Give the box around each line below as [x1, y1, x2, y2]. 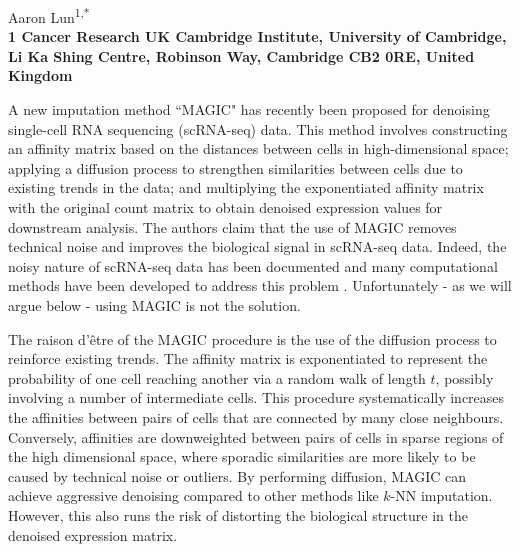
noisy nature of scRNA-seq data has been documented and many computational [8, 255, 498, 276]
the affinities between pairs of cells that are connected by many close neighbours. [8, 406, 504, 427]
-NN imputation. [390, 485, 493, 506]
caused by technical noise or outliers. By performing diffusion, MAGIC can [8, 465, 467, 486]
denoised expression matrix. [8, 524, 178, 545]
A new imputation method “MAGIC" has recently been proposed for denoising [8, 99, 490, 120]
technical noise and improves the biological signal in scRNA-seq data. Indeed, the [8, 236, 507, 257]
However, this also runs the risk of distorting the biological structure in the [8, 504, 468, 525]
